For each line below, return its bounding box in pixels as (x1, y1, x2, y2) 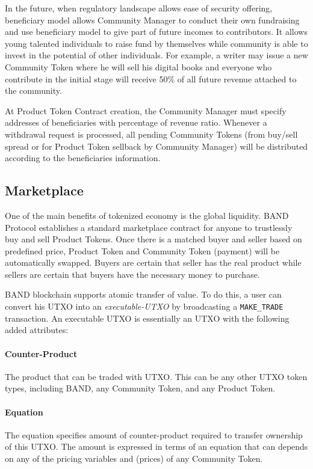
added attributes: (5, 323, 69, 336)
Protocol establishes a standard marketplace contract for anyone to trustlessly (5, 221, 293, 233)
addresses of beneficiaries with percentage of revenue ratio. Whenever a (5, 116, 267, 129)
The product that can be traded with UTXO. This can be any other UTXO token (5, 370, 308, 382)
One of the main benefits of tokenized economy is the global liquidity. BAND (5, 209, 289, 221)
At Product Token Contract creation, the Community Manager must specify (5, 104, 287, 117)
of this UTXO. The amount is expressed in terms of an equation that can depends (5, 440, 308, 453)
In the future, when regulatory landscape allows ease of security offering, (5, 2, 273, 14)
